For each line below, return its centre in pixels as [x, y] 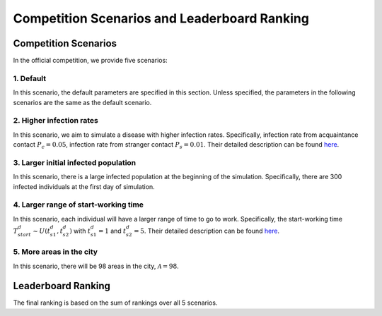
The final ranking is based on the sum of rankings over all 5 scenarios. [115, 303]
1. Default [29, 78]
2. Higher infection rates [56, 121]
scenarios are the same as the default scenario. [82, 102]
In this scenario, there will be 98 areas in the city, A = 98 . [96, 266]
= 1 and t [112, 231]
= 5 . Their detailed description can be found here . [206, 231]
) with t [80, 231]
